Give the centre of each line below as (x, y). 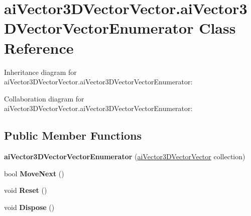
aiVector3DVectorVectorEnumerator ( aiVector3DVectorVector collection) (125, 156)
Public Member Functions (73, 135)
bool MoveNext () (34, 173)
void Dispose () (29, 207)
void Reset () (26, 190)
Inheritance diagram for (40, 72)
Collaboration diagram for (44, 98)
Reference (39, 47)
